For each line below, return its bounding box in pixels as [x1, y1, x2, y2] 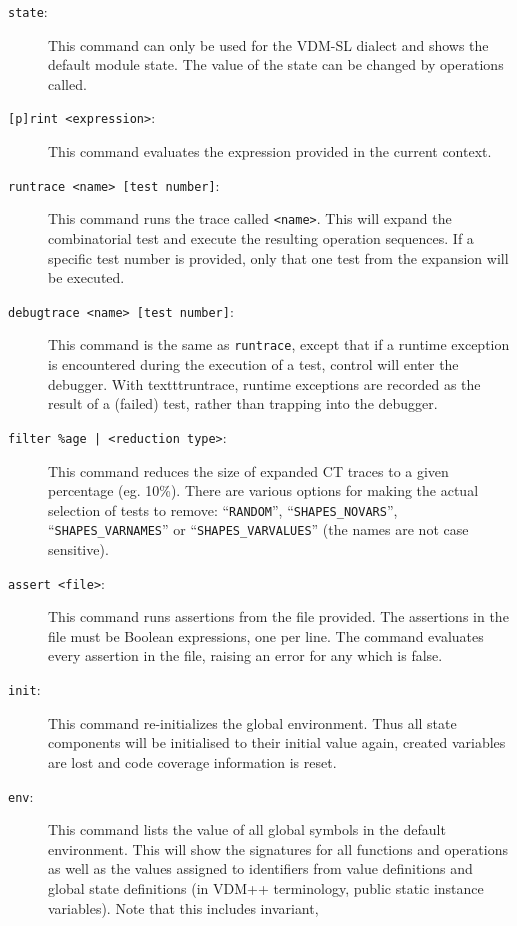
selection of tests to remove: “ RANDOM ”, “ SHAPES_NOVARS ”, [48, 499, 398, 520]
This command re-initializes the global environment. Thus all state [48, 712, 457, 733]
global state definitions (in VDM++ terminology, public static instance [48, 877, 484, 898]
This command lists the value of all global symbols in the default [48, 819, 446, 840]
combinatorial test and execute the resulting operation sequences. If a [48, 228, 474, 248]
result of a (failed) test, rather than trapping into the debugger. [48, 393, 438, 414]
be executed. [48, 267, 125, 288]
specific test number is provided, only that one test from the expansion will [48, 247, 509, 268]
